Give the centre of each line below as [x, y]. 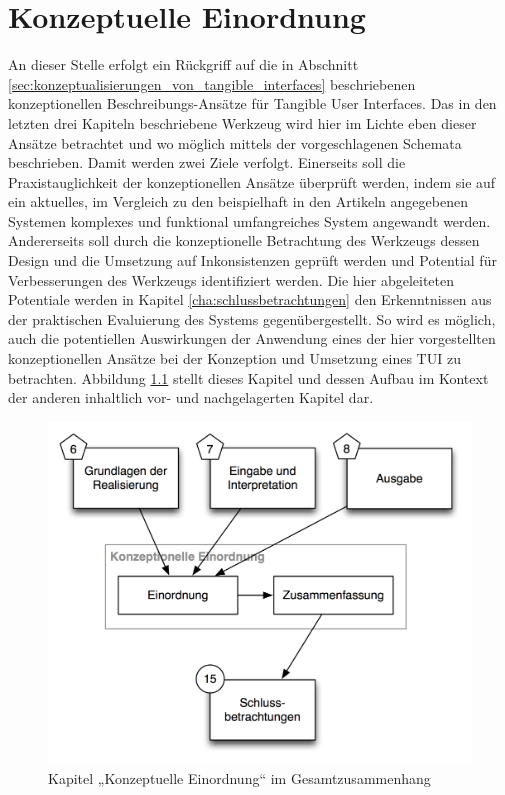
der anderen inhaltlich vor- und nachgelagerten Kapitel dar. [191, 397]
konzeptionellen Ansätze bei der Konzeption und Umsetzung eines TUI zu [234, 358]
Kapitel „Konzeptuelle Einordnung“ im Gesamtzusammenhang [239, 777]
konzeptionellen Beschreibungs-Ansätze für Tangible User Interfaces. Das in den [252, 103]
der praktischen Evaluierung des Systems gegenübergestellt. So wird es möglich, [252, 318]
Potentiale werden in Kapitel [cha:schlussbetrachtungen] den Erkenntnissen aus [250, 299]
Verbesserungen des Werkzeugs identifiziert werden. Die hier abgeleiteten [231, 279]
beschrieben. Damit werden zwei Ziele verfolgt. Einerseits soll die [207, 162]
